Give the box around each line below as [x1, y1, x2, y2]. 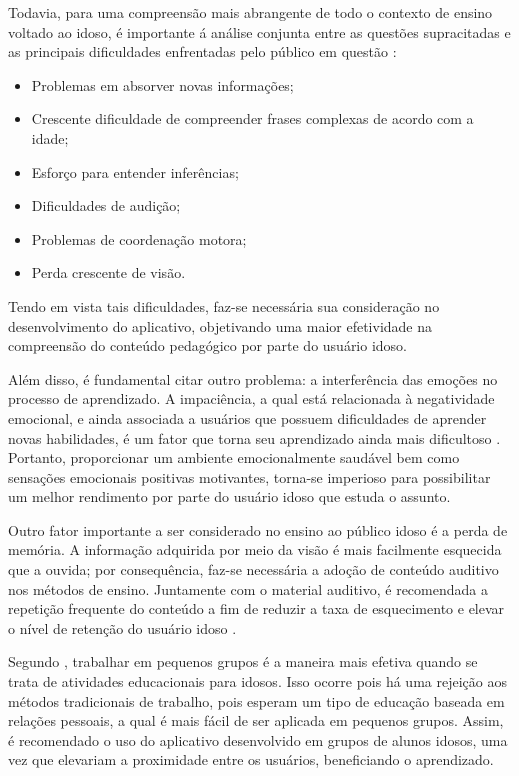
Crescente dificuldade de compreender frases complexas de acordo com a [31, 108, 474, 129]
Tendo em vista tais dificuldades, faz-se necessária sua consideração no [8, 295, 440, 316]
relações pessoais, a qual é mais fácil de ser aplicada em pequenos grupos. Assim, [8, 710, 504, 731]
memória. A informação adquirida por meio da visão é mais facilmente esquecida [8, 539, 502, 560]
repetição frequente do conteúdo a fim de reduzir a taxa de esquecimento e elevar [8, 598, 505, 619]
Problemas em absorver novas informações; [31, 74, 294, 95]
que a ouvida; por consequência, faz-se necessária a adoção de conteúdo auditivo [8, 559, 499, 580]
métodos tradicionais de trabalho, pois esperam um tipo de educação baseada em [8, 690, 505, 711]
